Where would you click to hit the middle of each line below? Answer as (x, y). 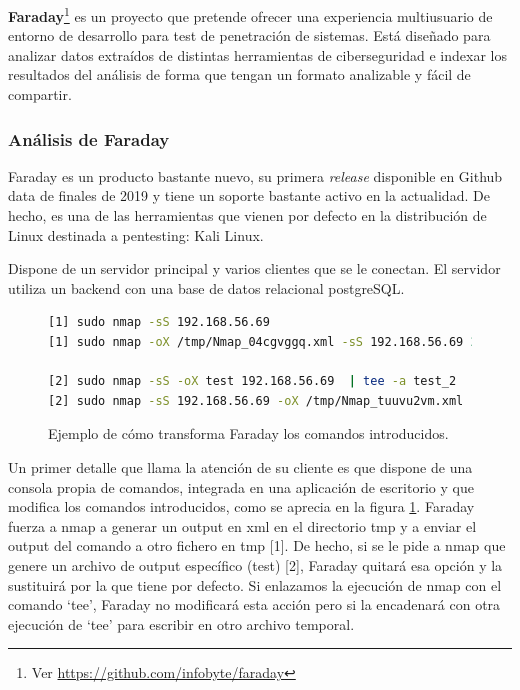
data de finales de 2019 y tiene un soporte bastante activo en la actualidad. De (249, 195)
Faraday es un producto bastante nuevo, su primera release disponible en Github (255, 175)
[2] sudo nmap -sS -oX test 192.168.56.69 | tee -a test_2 (252, 381)
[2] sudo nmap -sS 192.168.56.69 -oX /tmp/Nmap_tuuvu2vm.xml (256, 400)
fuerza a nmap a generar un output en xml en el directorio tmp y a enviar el (242, 525)
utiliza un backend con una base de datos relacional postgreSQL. (206, 287)
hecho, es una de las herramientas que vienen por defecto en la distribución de (247, 215)
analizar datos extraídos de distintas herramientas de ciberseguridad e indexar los (257, 54)
